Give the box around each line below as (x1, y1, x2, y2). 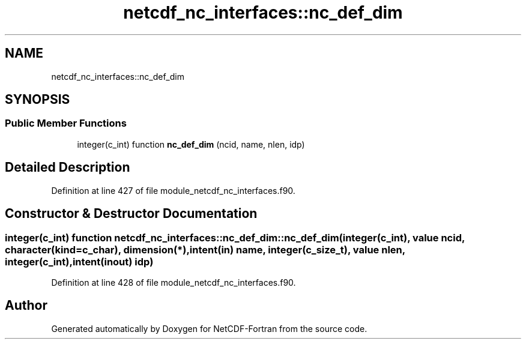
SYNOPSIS (5, 92, 70, 107)
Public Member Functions (5, 117, 127, 130)
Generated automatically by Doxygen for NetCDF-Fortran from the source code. (51, 323, 367, 334)
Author (5, 298, 47, 313)
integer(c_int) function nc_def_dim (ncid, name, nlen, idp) (77, 139, 305, 149)
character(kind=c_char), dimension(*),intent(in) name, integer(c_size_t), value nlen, (5, 243, 405, 256)
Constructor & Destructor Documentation (5, 206, 258, 222)
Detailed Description (5, 160, 130, 175)
